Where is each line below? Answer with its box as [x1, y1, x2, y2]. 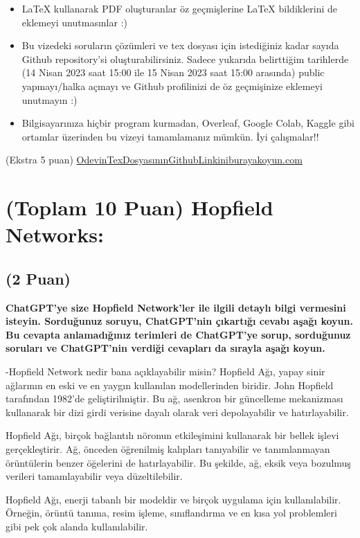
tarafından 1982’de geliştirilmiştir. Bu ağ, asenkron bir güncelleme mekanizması [6, 391, 343, 406]
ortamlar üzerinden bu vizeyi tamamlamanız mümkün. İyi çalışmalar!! [21, 129, 319, 143]
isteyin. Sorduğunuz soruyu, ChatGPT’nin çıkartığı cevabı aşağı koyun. [6, 314, 353, 328]
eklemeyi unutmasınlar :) [21, 15, 127, 29]
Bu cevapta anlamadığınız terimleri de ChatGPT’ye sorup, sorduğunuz [6, 327, 351, 341]
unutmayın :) [21, 92, 78, 107]
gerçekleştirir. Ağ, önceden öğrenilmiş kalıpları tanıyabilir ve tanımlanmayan [6, 442, 330, 456]
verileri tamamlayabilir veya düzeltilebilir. [6, 469, 183, 483]
